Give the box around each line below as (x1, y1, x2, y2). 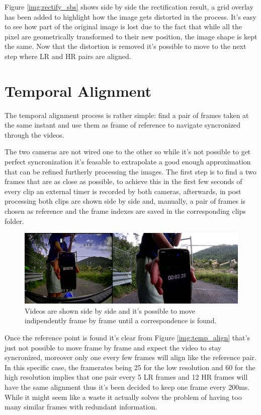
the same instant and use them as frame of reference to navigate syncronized (5, 120, 241, 130)
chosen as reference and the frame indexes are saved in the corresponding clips (5, 206, 246, 216)
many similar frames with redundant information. (5, 401, 157, 412)
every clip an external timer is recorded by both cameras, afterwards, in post (5, 186, 241, 196)
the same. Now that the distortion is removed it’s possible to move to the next (5, 41, 246, 51)
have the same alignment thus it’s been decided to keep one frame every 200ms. (5, 381, 250, 392)
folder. (5, 215, 24, 226)
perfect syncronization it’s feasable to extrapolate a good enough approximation (5, 156, 251, 167)
